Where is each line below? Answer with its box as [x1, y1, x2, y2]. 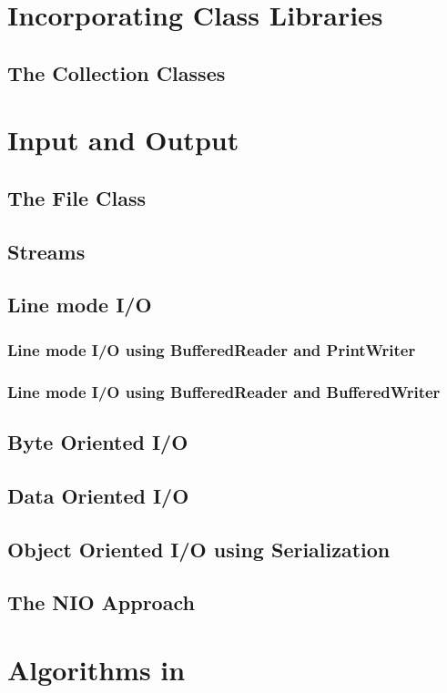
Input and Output [7, 121, 239, 158]
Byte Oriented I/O [7, 427, 188, 455]
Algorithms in [7, 650, 186, 688]
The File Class [7, 183, 146, 211]
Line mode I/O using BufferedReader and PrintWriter [7, 338, 416, 361]
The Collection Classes [7, 58, 226, 87]
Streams [7, 237, 86, 265]
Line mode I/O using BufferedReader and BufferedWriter [7, 380, 441, 403]
